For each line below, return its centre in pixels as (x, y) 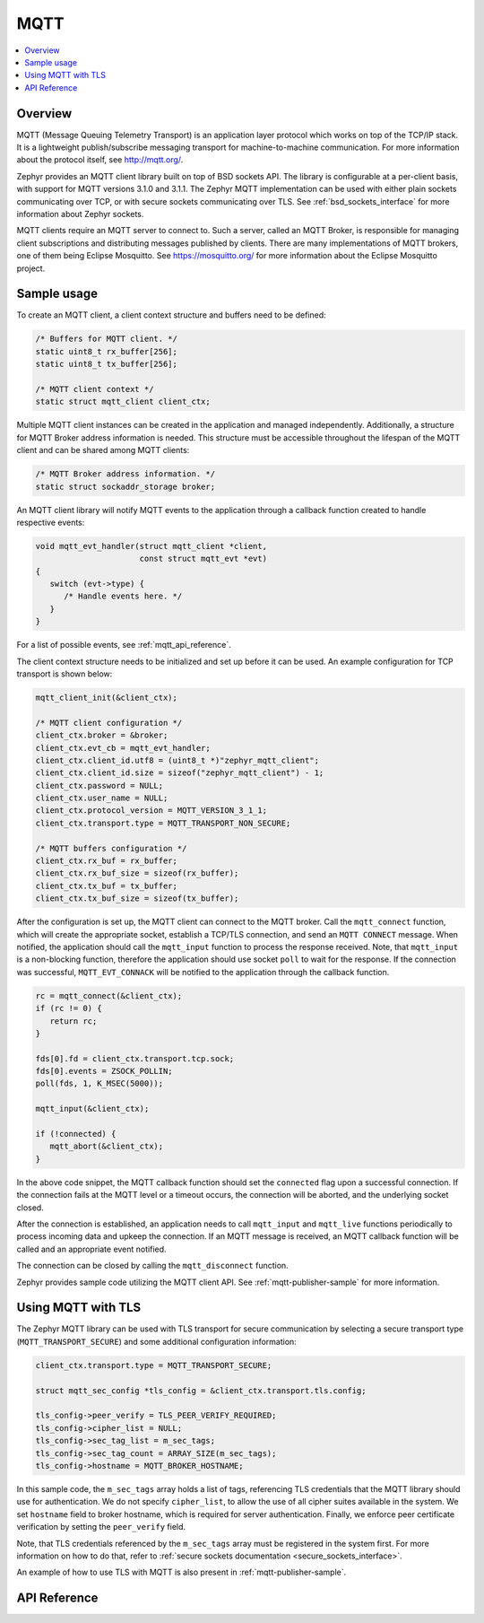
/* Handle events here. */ (123, 596)
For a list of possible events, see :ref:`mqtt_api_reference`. (124, 645)
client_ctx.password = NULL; (99, 785)
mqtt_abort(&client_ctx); (107, 1147)
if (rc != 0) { (69, 1008)
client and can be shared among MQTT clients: (103, 450)
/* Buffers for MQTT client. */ (107, 339)
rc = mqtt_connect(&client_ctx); (109, 995)
